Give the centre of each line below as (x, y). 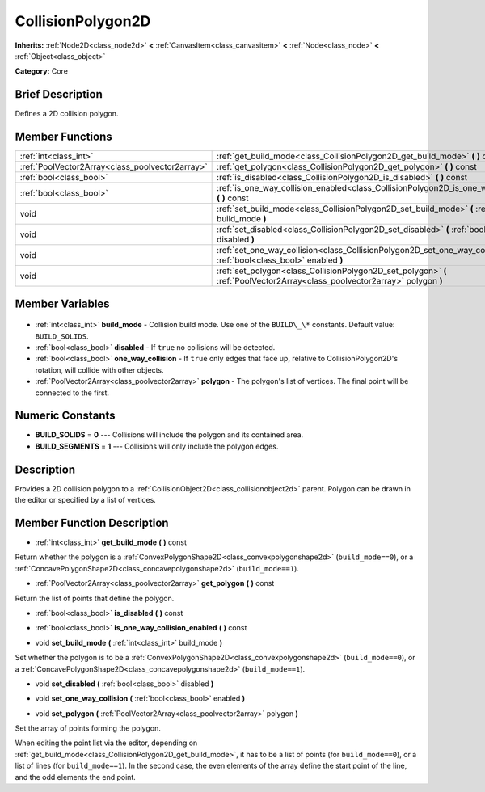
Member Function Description (92, 522)
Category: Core (42, 71)
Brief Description (59, 94)
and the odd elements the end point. (76, 777)
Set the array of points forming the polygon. (88, 728)
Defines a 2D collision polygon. (67, 114)
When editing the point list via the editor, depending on (106, 743)
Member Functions (63, 137)
